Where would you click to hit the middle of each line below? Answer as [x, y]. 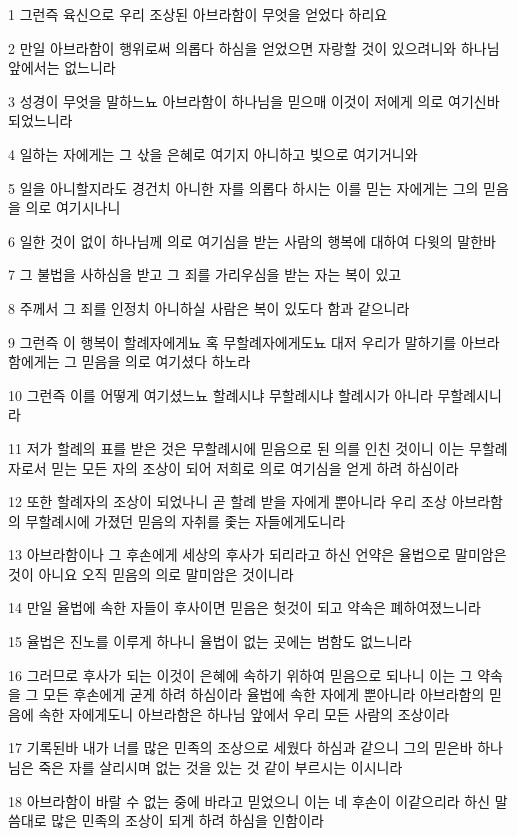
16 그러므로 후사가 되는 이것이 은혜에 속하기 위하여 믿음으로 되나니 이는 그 [240, 674]
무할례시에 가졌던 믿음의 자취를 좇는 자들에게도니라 [185, 520]
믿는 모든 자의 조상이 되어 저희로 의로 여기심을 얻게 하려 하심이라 [255, 467]
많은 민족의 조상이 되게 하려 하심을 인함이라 [187, 820]
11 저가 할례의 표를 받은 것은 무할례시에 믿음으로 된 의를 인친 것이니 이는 [236, 447]
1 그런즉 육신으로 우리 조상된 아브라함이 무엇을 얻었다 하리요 [198, 14]
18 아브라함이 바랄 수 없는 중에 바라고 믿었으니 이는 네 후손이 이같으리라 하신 [249, 800]
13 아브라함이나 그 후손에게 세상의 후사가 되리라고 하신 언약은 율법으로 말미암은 [257, 554]
